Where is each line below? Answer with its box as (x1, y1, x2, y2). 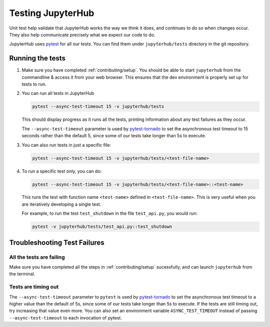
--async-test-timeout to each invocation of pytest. (9, 315, 122, 321)
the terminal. (9, 271, 35, 277)
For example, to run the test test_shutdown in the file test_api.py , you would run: (21, 210, 197, 217)
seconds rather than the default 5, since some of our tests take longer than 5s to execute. (21, 133, 206, 139)
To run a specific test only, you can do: (21, 168, 102, 174)
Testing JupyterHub (9, 7, 94, 18)
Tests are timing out (9, 284, 59, 291)
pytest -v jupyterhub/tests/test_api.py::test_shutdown (32, 224, 172, 230)
